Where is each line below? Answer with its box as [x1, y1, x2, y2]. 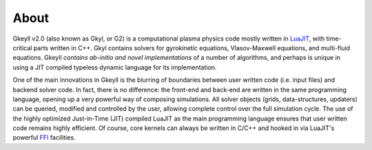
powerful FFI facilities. [12, 133, 76, 142]
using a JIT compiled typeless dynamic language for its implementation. [12, 63, 217, 72]
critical [12, 43, 32, 52]
